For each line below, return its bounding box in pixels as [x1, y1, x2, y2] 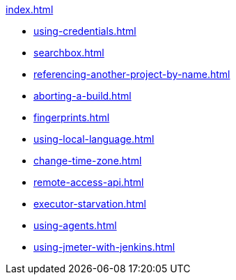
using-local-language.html [33, 133, 155, 145]
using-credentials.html [33, 25, 136, 37]
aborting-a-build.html [33, 90, 132, 102]
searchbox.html [33, 47, 104, 59]
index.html [6, 3, 54, 15]
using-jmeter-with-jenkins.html [33, 241, 175, 253]
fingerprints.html [33, 111, 110, 123]
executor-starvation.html [33, 198, 146, 210]
